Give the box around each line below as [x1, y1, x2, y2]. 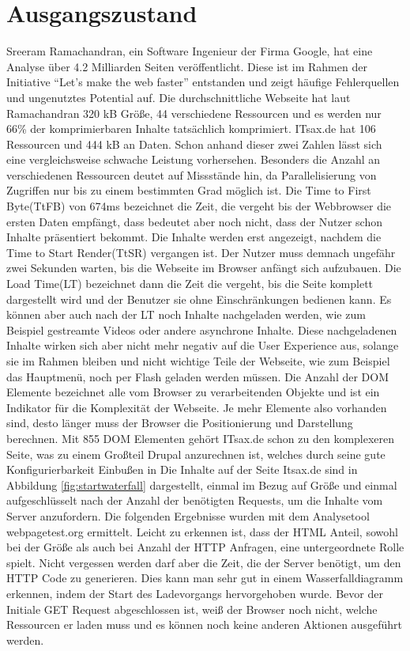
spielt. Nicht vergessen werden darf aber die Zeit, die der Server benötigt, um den [6, 554, 401, 570]
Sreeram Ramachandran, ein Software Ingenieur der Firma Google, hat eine [6, 43, 373, 59]
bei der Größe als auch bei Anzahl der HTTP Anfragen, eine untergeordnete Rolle [6, 539, 404, 555]
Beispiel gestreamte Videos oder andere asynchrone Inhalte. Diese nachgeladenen [6, 321, 397, 338]
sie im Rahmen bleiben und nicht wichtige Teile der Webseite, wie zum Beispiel [6, 353, 390, 369]
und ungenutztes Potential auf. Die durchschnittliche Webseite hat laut [6, 89, 351, 105]
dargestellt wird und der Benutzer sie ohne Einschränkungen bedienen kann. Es [6, 290, 392, 307]
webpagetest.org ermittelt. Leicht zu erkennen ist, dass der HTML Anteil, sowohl [6, 523, 398, 539]
